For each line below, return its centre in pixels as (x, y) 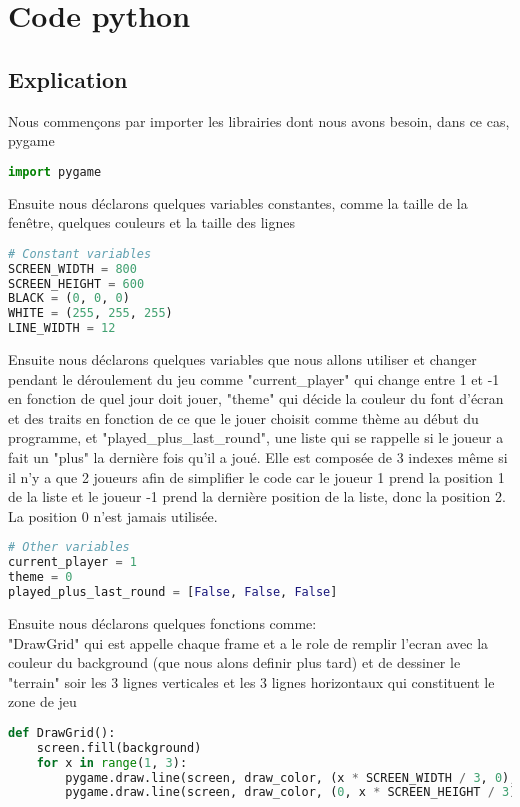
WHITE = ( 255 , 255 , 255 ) (90, 313)
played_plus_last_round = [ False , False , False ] (173, 592)
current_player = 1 (72, 562)
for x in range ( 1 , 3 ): (112, 762)
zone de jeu (42, 701)
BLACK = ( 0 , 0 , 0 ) (69, 298)
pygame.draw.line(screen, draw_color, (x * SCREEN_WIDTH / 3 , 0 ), (291, 777)
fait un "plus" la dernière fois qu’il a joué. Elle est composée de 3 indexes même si (258, 457)
